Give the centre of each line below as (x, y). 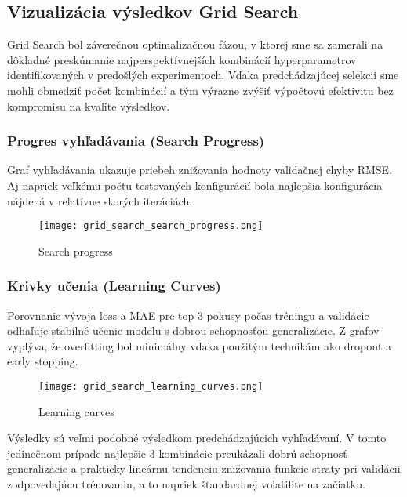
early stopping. (43, 361)
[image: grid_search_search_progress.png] (151, 226)
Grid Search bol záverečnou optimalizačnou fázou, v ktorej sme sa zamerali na (195, 44)
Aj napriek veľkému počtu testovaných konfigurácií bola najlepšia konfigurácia (195, 185)
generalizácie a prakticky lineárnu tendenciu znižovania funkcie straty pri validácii (204, 468)
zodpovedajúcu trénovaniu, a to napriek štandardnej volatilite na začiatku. (186, 484)
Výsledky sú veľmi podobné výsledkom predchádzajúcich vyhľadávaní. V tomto (197, 438)
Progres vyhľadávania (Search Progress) (136, 141)
